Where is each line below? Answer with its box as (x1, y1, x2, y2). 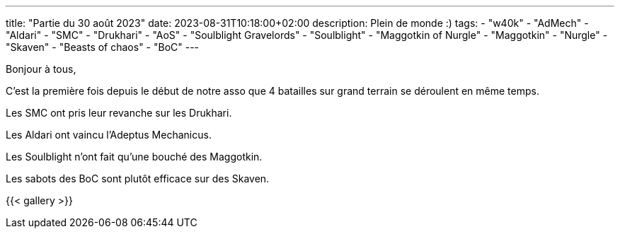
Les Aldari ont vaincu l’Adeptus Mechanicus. (6, 129, 212, 141)
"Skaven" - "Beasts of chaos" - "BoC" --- (6, 41, 200, 53)
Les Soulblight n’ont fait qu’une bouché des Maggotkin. (6, 151, 263, 163)
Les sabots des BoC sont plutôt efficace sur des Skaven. (6, 172, 270, 185)
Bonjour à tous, (6, 63, 76, 75)
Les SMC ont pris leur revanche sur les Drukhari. (6, 107, 232, 119)
